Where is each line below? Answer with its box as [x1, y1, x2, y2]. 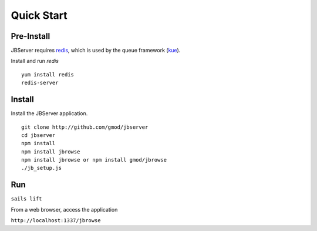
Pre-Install [11, 31, 50, 41]
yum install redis [21, 71, 75, 78]
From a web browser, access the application [11, 206, 118, 213]
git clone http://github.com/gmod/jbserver [21, 123, 149, 130]
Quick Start [11, 9, 68, 22]
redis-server [21, 79, 59, 86]
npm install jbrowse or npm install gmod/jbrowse [21, 156, 167, 163]
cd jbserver [21, 132, 56, 138]
